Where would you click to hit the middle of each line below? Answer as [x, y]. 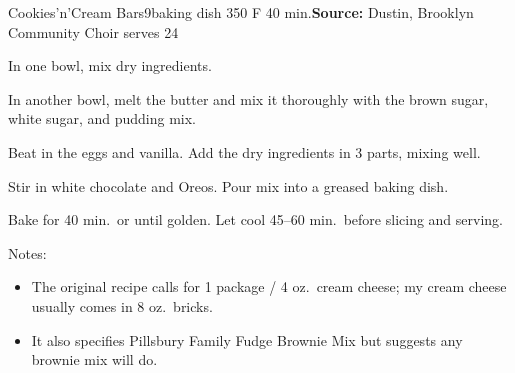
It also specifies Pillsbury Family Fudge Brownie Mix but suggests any [247, 339]
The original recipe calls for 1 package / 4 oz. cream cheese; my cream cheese [269, 286]
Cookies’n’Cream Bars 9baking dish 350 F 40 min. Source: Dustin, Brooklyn [241, 12]
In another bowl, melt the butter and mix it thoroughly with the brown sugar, [248, 98]
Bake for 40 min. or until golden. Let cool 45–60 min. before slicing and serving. [255, 219]
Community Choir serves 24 [93, 31]
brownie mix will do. [94, 359]
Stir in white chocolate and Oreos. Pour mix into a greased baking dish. [228, 185]
